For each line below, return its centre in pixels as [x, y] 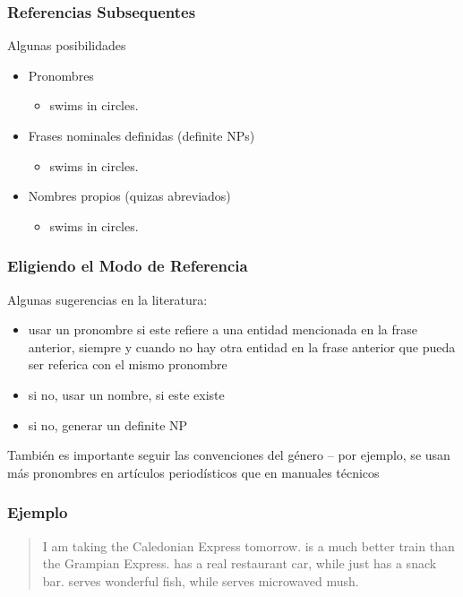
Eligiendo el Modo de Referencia [128, 266]
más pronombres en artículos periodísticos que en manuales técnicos [193, 472]
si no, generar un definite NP [108, 424]
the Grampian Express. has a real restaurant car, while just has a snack [240, 563]
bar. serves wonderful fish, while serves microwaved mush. [201, 580]
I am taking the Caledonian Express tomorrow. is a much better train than [249, 545]
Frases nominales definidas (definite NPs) [141, 135]
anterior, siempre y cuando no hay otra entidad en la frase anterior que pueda [242, 346]
